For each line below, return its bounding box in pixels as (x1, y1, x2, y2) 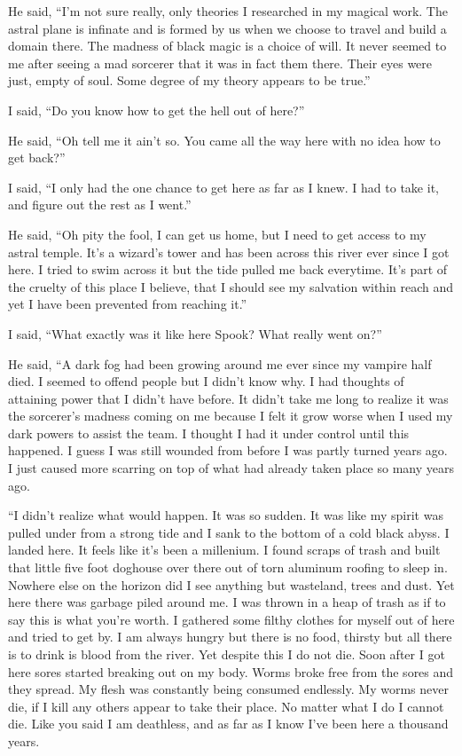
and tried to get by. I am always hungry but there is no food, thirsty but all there (8, 627, 452, 646)
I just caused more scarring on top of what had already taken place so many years (8, 459, 454, 477)
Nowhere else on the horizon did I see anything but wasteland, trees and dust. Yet (8, 575, 455, 594)
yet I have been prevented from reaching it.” (8, 295, 247, 313)
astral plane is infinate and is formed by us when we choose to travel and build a (8, 19, 447, 37)
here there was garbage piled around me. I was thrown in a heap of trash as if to (8, 593, 446, 611)
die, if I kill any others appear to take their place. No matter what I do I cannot (8, 697, 444, 715)
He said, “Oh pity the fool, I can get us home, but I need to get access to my (8, 224, 427, 243)
